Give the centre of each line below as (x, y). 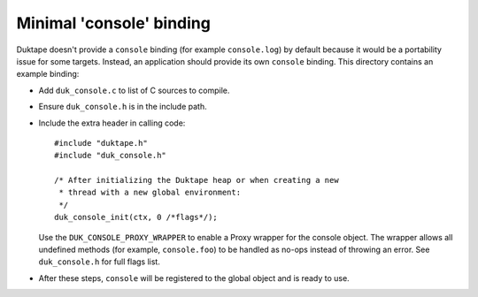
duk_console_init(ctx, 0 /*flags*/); (136, 217)
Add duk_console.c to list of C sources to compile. (134, 90)
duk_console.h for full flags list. (100, 262)
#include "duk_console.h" (111, 156)
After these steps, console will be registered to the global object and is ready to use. (194, 278)
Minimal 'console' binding (114, 23)
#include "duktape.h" (101, 143)
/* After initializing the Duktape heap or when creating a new (197, 180)
